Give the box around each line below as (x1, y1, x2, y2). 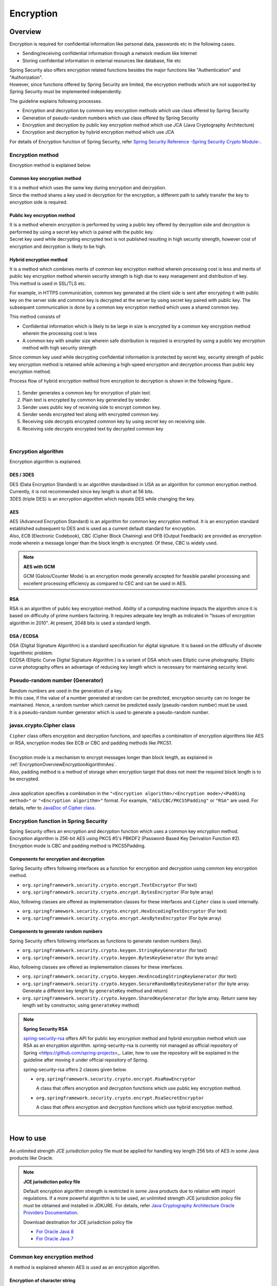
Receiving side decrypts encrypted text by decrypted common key (22, 425, 164, 432)
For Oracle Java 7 (36, 1236, 74, 1242)
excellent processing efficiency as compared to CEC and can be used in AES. (23, 580, 187, 586)
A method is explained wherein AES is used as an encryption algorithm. (9, 1264, 161, 1270)
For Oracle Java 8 (36, 1228, 74, 1235)
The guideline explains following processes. (9, 98, 103, 104)
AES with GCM (23, 563, 55, 569)
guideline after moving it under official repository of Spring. (23, 1057, 149, 1063)
